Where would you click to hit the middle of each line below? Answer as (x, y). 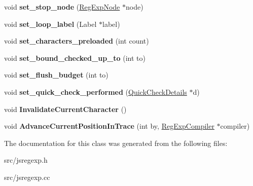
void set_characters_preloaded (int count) (77, 41)
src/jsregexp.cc (27, 177)
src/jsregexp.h (26, 160)
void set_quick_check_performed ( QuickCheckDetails (96, 91)
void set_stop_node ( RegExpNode (62, 7)
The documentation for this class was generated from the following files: (116, 143)
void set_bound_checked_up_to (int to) (75, 58)
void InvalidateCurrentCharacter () (65, 109)
